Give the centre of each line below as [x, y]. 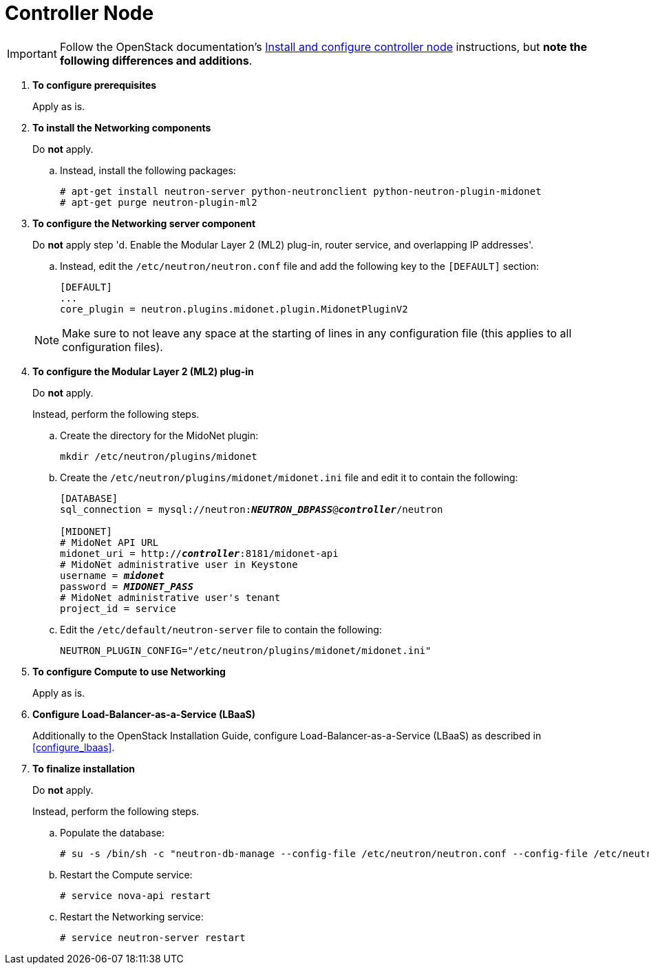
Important [32, 53]
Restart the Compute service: [126, 874]
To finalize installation [84, 768]
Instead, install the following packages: [148, 170]
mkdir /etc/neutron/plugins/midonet [159, 456]
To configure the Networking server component [144, 223]
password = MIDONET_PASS [127, 586]
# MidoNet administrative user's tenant [170, 597]
